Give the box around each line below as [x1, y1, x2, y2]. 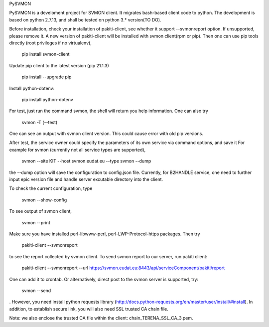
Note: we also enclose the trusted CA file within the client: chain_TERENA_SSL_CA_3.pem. [9, 315, 194, 321]
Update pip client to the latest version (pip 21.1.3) [9, 62, 109, 68]
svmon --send [21, 287, 51, 294]
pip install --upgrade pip [21, 74, 72, 80]
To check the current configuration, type [9, 185, 93, 191]
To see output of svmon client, [9, 208, 72, 214]
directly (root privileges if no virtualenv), [9, 40, 92, 46]
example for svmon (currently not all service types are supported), [9, 147, 146, 153]
